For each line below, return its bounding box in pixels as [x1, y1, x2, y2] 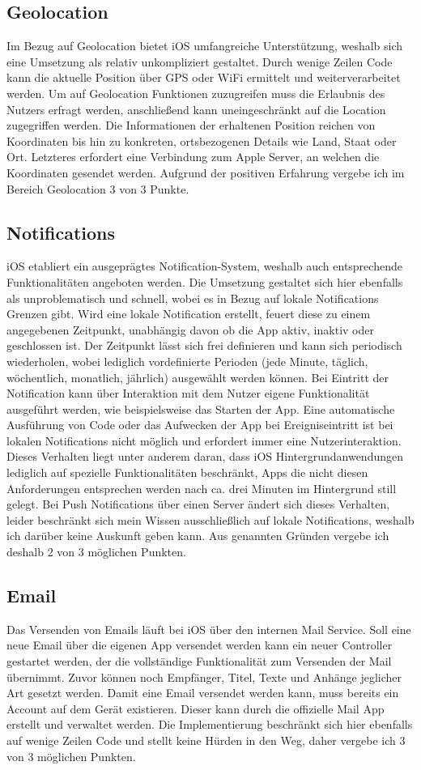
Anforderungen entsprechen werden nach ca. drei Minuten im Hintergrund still [6, 479, 397, 496]
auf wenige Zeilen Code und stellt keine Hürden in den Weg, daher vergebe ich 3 [6, 731, 406, 748]
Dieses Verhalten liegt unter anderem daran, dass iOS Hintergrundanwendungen [6, 448, 403, 465]
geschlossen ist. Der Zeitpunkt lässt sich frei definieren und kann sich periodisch [6, 337, 402, 354]
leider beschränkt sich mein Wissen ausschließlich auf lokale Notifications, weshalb [6, 511, 415, 528]
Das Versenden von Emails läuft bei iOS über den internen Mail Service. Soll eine [6, 620, 411, 637]
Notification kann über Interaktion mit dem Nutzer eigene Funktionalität [6, 385, 370, 402]
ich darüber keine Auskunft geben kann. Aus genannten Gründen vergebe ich [6, 527, 389, 544]
